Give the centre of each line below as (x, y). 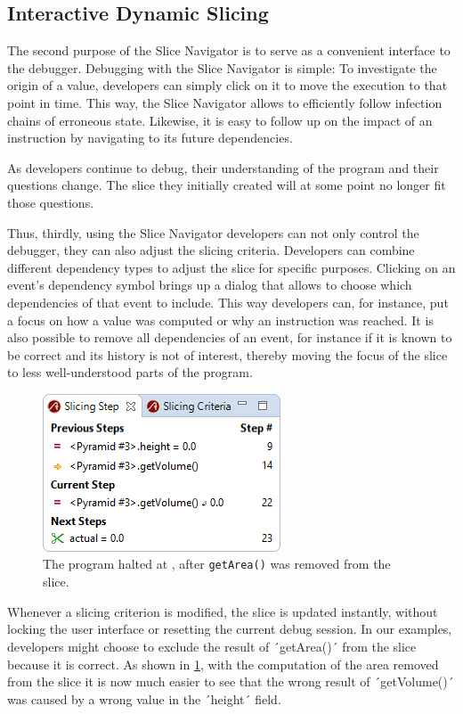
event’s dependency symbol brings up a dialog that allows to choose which (210, 285)
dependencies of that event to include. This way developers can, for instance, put (228, 302)
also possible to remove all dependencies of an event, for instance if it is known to (230, 337)
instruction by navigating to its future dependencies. (150, 138)
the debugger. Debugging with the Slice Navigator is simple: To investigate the (222, 67)
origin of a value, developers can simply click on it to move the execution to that (227, 85)
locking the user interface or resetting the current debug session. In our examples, (230, 629)
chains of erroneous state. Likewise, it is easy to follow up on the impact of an (220, 120)
